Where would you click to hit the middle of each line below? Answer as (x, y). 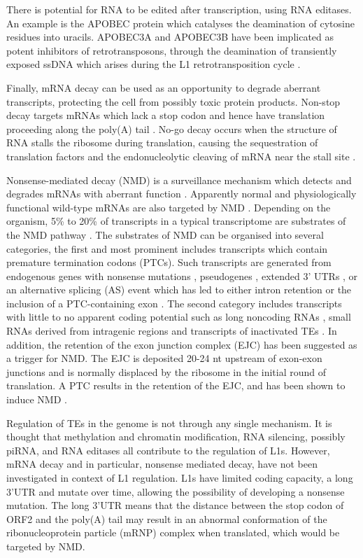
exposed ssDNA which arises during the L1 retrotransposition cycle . (154, 64)
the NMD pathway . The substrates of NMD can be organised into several (165, 234)
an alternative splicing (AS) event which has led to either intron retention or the (179, 290)
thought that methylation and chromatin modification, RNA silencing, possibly (176, 437)
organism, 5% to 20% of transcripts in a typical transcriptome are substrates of (176, 221)
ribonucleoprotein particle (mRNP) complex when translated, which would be (173, 532)
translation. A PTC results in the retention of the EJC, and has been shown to (176, 385)
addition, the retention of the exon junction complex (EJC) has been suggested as (182, 344)
